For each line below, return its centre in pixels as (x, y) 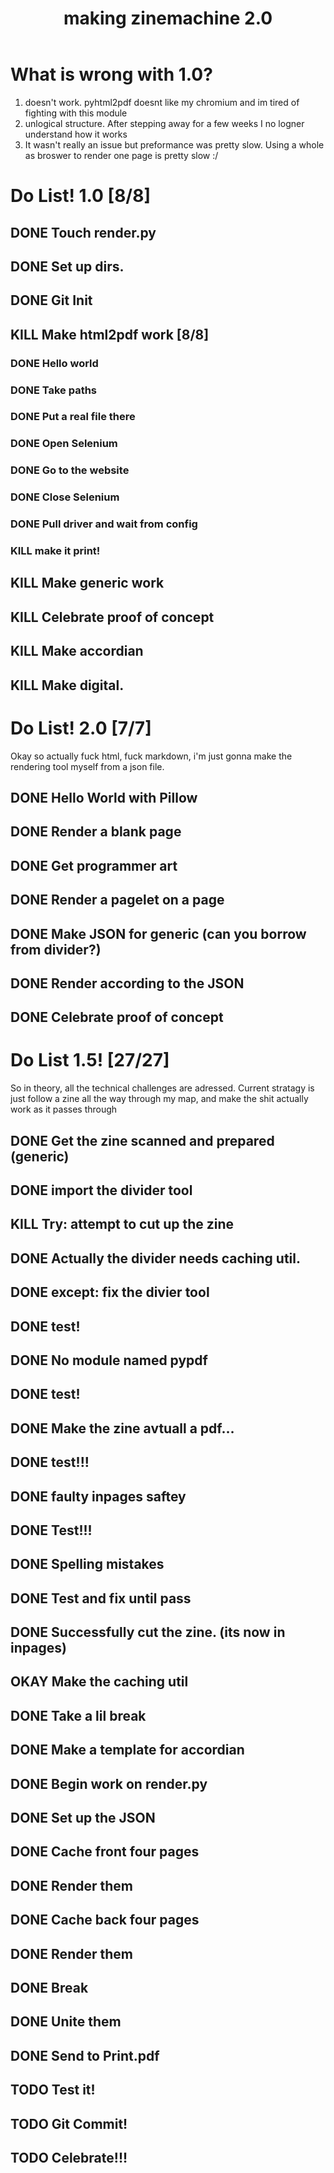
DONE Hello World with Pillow (104, 797)
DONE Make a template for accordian (127, 1750)
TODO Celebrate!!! (69, 2157)
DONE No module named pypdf (109, 1360)
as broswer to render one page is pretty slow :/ (121, 155)
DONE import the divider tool (101, 1190)
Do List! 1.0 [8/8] (81, 196)
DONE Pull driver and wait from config (104, 524)
